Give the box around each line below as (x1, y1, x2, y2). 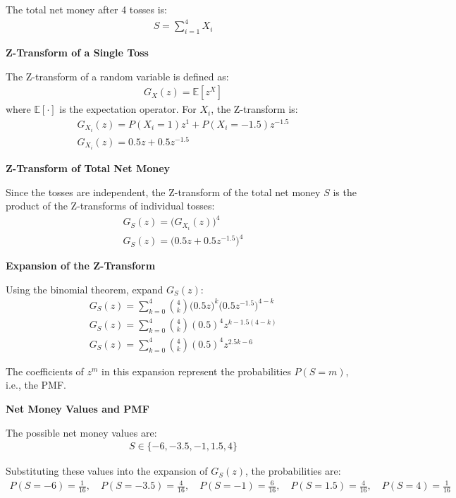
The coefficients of (6, 363, 84, 378)
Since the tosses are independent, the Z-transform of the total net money (6, 184, 321, 199)
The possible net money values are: (6, 425, 157, 439)
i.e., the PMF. (6, 377, 66, 392)
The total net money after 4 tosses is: (6, 2, 167, 16)
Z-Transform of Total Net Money (6, 161, 171, 176)
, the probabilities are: (245, 463, 341, 478)
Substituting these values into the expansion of (6, 463, 208, 478)
